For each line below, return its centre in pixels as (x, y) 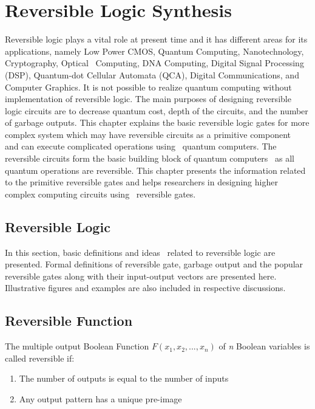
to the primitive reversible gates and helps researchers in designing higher (141, 182)
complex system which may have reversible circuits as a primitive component (148, 134)
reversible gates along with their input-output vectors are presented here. (141, 276)
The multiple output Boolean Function (77, 346)
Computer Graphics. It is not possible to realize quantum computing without (148, 87)
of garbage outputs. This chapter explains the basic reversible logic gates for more (157, 122)
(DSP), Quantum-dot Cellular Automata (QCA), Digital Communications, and (152, 74)
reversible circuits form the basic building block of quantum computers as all (150, 158)
